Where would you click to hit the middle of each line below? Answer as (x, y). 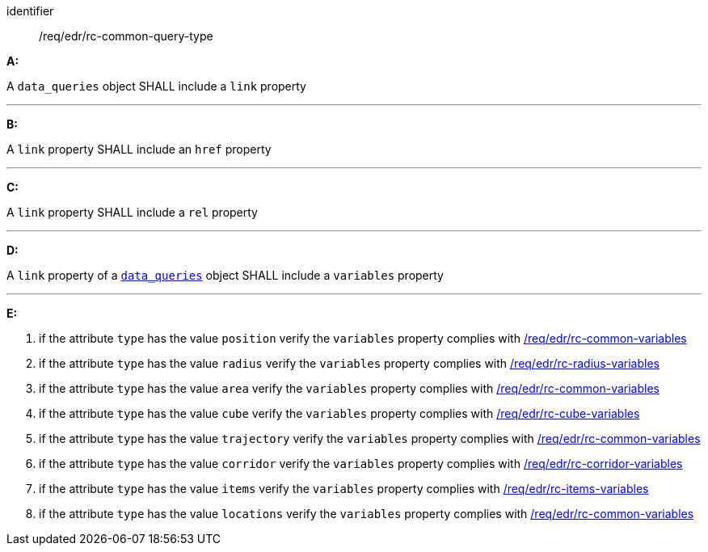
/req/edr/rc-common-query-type (126, 36)
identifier (30, 11)
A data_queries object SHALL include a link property (156, 86)
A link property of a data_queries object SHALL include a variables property (225, 275)
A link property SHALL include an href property (139, 149)
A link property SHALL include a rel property (132, 212)
